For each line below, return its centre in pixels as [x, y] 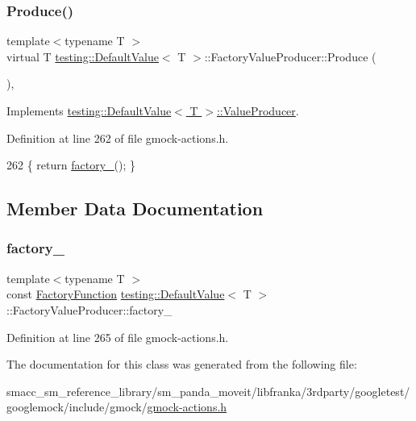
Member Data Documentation [135, 208]
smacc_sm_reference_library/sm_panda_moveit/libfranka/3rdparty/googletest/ [208, 391]
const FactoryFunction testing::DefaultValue [116, 294]
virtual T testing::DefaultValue [83, 56]
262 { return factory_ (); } [71, 165]
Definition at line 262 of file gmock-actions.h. [118, 138]
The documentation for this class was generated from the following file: [182, 364]
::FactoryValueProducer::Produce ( [290, 56]
